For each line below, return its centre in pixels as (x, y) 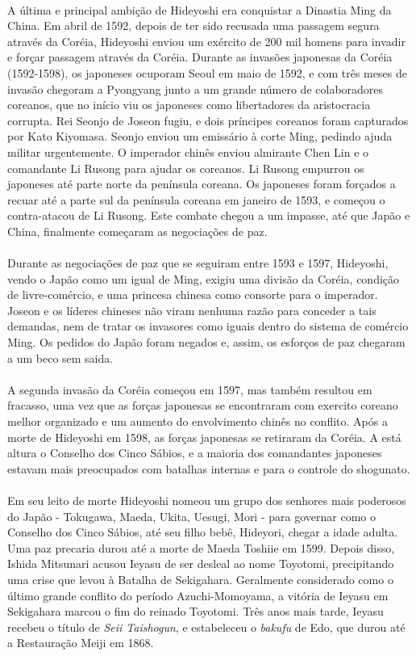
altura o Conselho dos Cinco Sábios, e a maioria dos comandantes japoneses (195, 453)
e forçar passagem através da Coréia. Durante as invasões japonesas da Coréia (200, 57)
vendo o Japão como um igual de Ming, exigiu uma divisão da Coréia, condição (204, 278)
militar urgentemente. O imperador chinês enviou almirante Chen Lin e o (188, 151)
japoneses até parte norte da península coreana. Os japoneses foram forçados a (202, 184)
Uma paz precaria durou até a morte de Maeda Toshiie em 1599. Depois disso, (201, 547)
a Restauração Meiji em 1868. (81, 643)
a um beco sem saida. (60, 357)
